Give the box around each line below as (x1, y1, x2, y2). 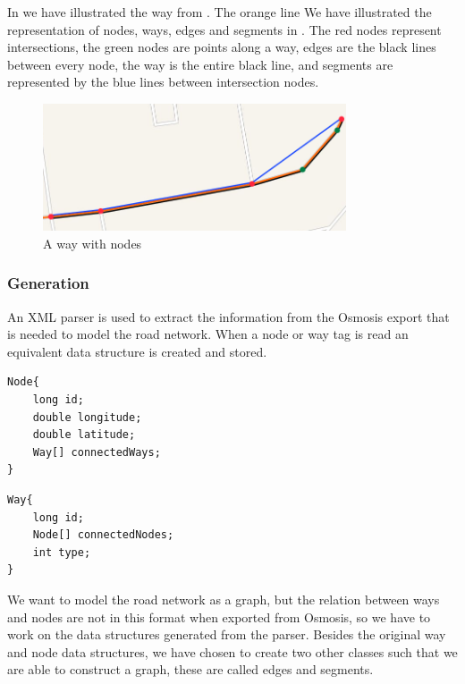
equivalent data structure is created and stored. (7, 342, 267, 360)
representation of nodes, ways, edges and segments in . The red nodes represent (7, 20, 442, 38)
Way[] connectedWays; (32, 445, 161, 459)
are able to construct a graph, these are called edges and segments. (7, 660, 374, 679)
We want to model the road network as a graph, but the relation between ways (7, 589, 440, 608)
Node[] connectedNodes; (32, 528, 174, 542)
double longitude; (32, 410, 142, 424)
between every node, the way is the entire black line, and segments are (7, 55, 393, 73)
